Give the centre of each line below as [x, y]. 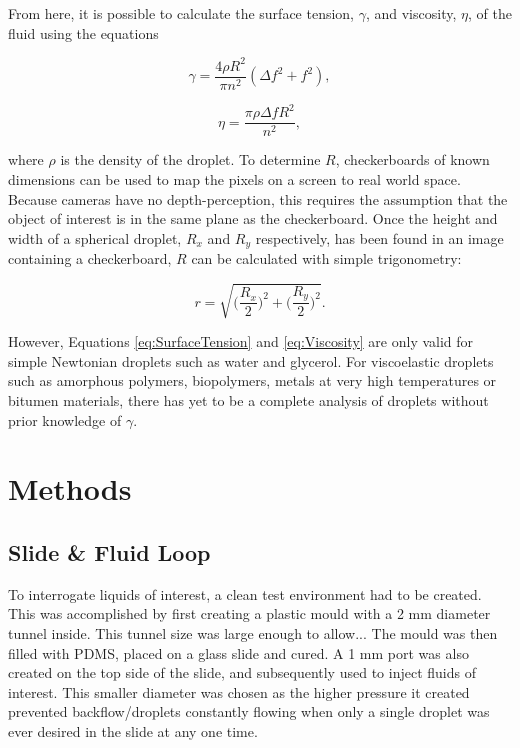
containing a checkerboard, [90, 258]
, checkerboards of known [412, 159]
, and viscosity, [411, 13]
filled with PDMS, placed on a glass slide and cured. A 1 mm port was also [238, 652]
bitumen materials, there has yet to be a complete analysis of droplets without [248, 400]
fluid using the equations [83, 32]
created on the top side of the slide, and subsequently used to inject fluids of [242, 672]
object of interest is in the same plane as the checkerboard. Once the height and [253, 218]
